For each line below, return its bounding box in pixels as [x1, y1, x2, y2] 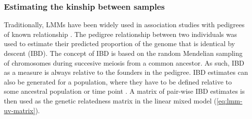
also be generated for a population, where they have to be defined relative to [4, 76, 232, 86]
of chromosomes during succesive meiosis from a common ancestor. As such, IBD [4, 57, 245, 68]
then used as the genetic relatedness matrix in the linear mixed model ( [4, 95, 217, 105]
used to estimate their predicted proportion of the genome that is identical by [4, 38, 235, 49]
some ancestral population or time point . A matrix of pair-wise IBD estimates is [4, 86, 245, 96]
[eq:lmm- [216, 95, 243, 105]
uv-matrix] [4, 105, 35, 115]
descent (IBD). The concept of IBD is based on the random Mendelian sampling [4, 48, 243, 58]
